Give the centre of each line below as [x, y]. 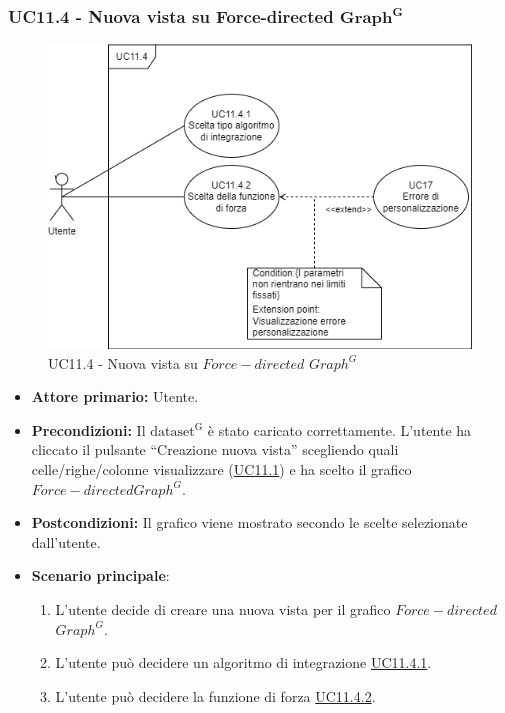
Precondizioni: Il [88, 429]
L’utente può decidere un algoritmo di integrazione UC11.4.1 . [243, 662]
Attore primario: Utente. [115, 396]
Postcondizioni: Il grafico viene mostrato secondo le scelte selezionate [249, 522]
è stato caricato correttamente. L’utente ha [339, 429]
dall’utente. [66, 541]
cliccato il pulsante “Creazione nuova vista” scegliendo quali [215, 449]
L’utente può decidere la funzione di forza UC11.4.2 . [215, 695]
